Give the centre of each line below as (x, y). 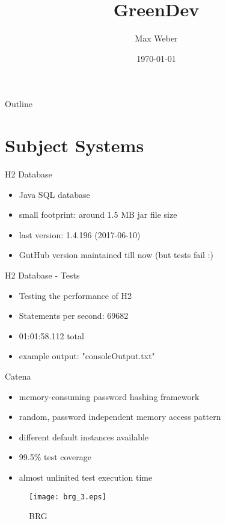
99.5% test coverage (55, 457)
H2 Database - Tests (42, 275)
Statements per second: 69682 (74, 316)
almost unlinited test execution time (86, 477)
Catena (18, 376)
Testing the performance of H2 (75, 295)
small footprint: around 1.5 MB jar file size (98, 214)
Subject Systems (75, 145)
